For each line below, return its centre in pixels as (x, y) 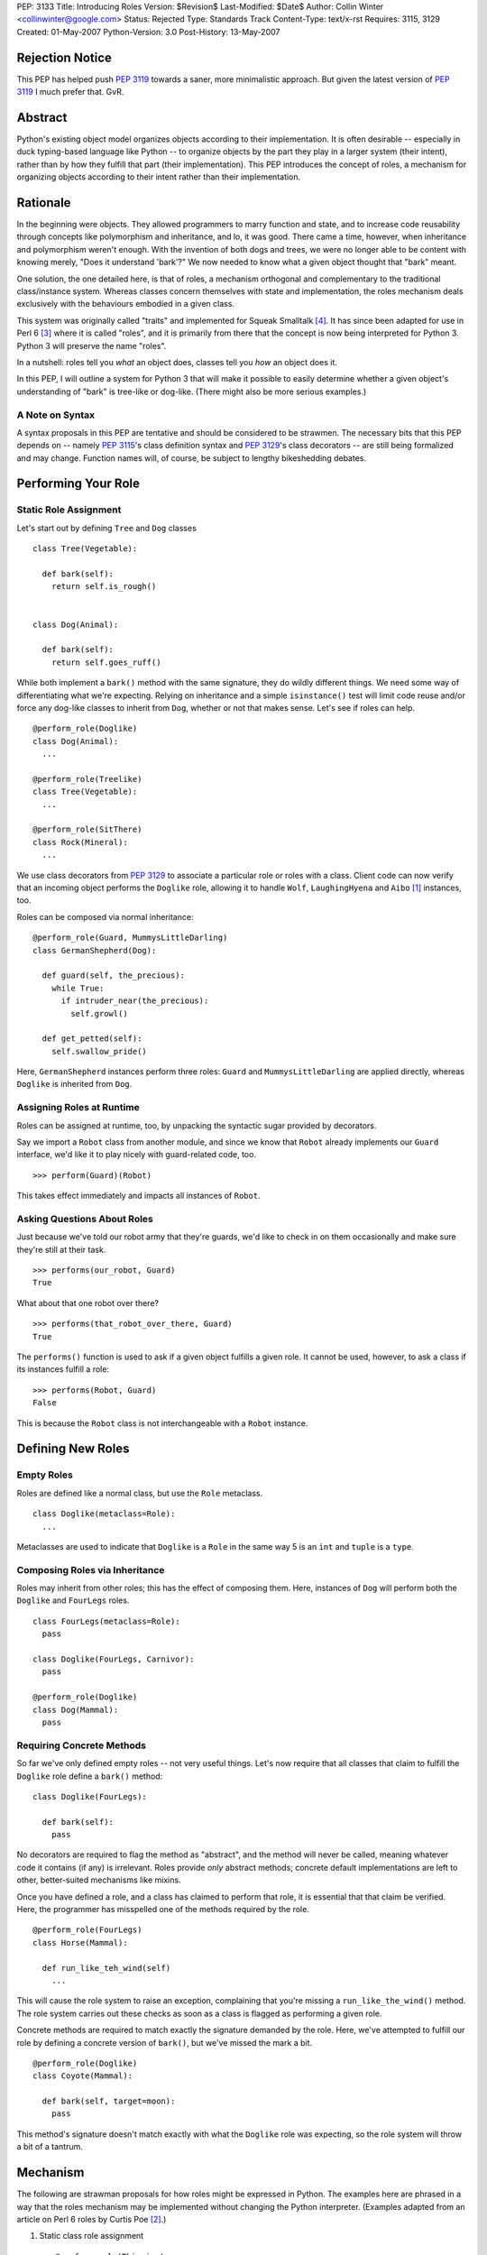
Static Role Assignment (69, 510)
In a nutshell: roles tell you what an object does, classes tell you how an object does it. (177, 362)
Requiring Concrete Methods (81, 1745)
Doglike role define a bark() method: (90, 1776)
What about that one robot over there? (88, 1302)
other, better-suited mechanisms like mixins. (99, 1880)
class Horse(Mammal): (80, 1942)
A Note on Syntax (55, 415)
